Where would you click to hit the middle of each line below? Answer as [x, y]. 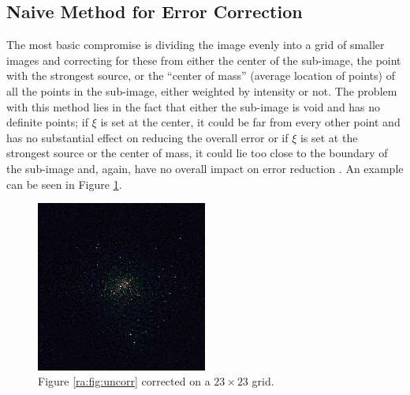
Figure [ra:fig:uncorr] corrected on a [124, 381]
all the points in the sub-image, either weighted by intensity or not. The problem [202, 90]
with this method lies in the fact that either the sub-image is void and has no [194, 106]
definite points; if [47, 122]
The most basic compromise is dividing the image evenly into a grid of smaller [196, 45]
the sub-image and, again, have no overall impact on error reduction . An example [205, 168]
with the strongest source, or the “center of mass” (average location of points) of [201, 75]
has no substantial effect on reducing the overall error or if [147, 137]
